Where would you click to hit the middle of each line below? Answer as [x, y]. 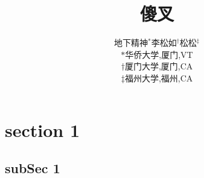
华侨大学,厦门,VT [159, 54]
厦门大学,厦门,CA [159, 66]
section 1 [43, 129]
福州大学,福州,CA [159, 78]
